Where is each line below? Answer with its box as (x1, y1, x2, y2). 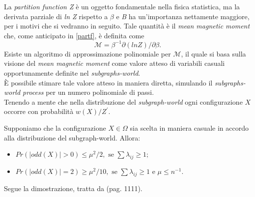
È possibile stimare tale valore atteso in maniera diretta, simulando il (4, 77, 213, 87)
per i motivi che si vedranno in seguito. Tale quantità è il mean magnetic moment (4, 21, 250, 31)
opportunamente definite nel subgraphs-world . (4, 68, 141, 78)
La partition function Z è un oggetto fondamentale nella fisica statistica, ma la (4, 1, 240, 11)
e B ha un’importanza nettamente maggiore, (116, 11, 250, 21)
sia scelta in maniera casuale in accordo (130, 123, 249, 133)
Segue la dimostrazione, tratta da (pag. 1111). (4, 183, 142, 193)
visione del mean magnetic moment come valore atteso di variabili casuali (4, 58, 225, 68)
